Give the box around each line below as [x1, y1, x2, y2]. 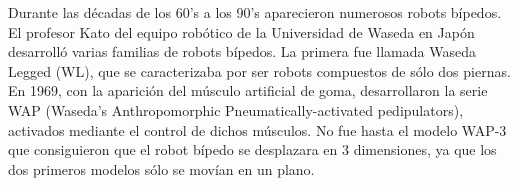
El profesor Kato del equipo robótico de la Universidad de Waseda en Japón [8, 21, 475, 42]
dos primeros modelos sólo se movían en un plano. [8, 158, 315, 179]
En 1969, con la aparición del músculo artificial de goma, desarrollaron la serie [8, 80, 488, 101]
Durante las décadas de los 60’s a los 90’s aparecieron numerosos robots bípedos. [8, 2, 502, 22]
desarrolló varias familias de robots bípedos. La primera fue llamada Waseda [8, 41, 476, 62]
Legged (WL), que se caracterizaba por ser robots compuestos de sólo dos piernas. [8, 60, 511, 81]
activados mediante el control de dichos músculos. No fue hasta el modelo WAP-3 [8, 119, 507, 140]
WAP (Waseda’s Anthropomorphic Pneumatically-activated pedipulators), [8, 99, 464, 120]
